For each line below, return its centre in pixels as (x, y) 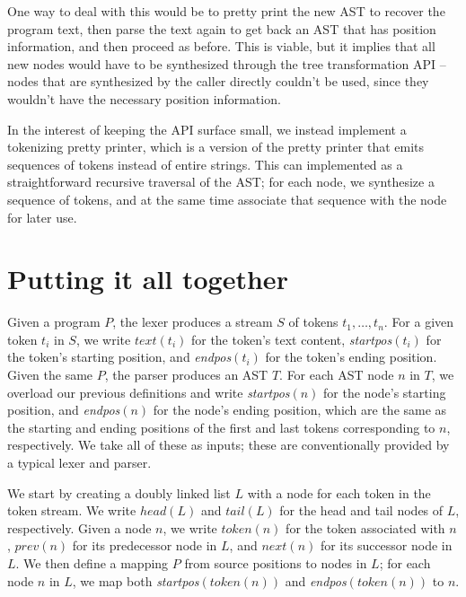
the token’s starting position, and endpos (119, 357)
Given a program (54, 322)
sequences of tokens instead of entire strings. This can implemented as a (205, 164)
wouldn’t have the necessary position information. (144, 98)
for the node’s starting (385, 392)
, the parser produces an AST (186, 375)
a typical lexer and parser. (79, 462)
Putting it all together (148, 279)
